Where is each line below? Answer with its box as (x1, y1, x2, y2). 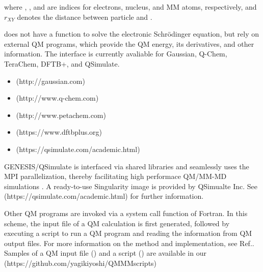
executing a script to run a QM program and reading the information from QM (4, 228, 252, 238)
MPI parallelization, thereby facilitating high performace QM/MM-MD (4, 171, 227, 182)
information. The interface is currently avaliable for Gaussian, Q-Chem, (4, 48, 227, 59)
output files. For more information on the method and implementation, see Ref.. (4, 237, 254, 248)
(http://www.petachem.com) (16, 109, 106, 120)
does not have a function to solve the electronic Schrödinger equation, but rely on (4, 28, 259, 39)
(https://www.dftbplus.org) (16, 127, 102, 137)
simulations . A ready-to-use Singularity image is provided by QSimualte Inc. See (4, 180, 258, 191)
